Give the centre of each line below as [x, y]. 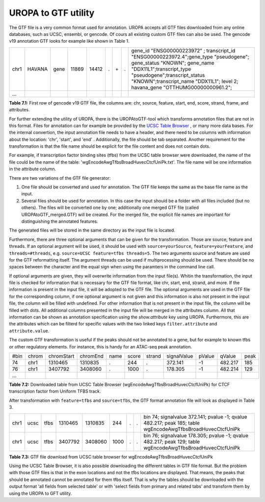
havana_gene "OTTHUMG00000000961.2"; [182, 87]
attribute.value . [29, 331]
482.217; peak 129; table [172, 442]
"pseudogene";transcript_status [168, 75]
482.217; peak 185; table [172, 423]
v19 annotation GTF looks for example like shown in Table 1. [69, 41]
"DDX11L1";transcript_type [161, 69]
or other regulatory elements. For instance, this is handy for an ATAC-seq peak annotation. [101, 346]
